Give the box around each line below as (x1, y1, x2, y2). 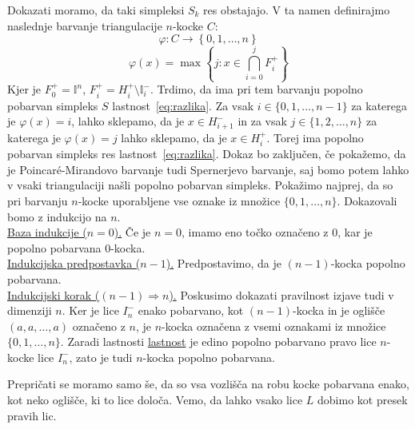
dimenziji (7, 302, 52, 319)
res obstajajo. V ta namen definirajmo (203, 2, 390, 18)
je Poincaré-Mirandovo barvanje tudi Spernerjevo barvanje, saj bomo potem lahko (7, 161, 409, 177)
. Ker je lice (62, 302, 119, 319)
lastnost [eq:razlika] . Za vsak (112, 97, 254, 113)
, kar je (337, 224, 373, 240)
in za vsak (237, 113, 287, 129)
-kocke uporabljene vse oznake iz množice (78, 192, 281, 209)
